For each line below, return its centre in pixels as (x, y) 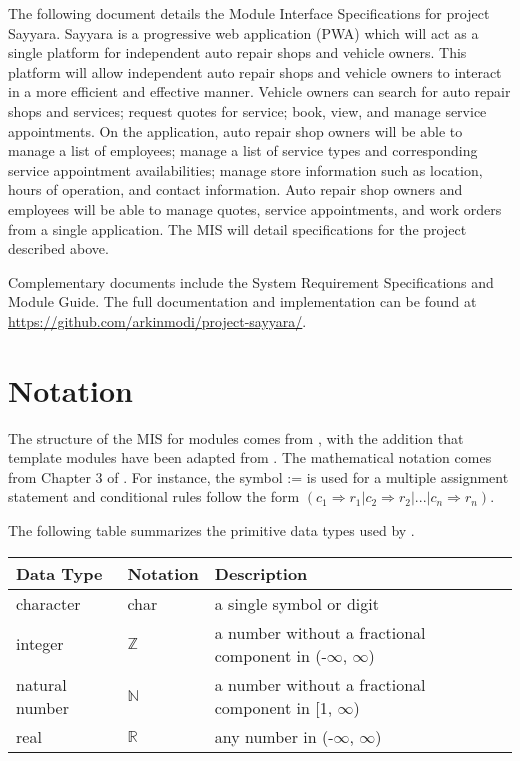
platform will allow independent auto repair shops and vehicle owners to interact (255, 71)
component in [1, (273, 707)
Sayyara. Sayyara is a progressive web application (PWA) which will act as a (243, 32)
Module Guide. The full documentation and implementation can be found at (242, 301)
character (48, 603)
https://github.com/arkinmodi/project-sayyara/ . (157, 320)
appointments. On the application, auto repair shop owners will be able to (235, 130)
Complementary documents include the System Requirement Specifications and (251, 281)
